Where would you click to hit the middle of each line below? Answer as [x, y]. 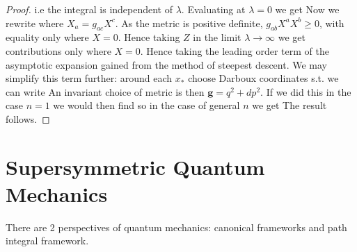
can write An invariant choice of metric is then [105, 91]
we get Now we [307, 9]
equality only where [47, 37]
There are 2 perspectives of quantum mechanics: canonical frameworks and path [176, 227]
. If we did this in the [306, 91]
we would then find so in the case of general [146, 105]
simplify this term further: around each [89, 78]
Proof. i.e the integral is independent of [89, 9]
